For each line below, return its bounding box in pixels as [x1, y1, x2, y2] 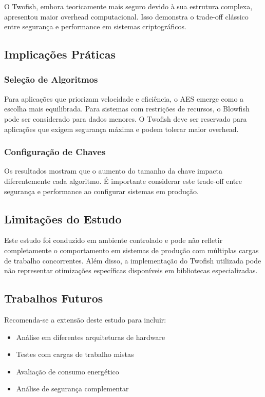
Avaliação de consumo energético [16, 366, 119, 376]
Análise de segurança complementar [16, 383, 129, 394]
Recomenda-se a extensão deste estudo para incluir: [4, 314, 166, 325]
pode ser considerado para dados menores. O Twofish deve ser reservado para [4, 113, 247, 124]
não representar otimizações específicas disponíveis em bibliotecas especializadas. [4, 265, 258, 276]
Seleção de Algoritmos [4, 73, 98, 86]
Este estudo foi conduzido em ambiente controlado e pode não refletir [4, 235, 223, 245]
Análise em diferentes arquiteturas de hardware [16, 331, 165, 342]
